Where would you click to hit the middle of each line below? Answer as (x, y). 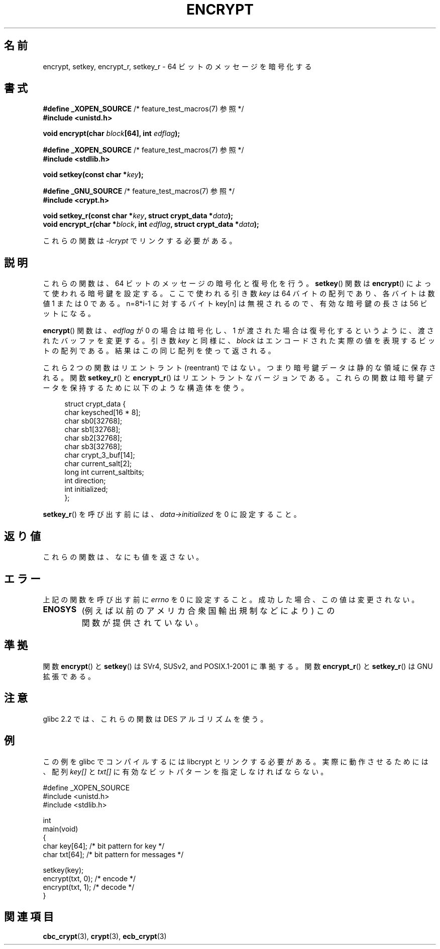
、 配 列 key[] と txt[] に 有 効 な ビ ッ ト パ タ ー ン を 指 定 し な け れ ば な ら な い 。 (185, 771)
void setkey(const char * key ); (93, 175)
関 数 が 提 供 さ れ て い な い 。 (142, 623)
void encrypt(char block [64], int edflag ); (112, 133)
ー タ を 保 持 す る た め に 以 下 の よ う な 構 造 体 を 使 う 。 (146, 388)
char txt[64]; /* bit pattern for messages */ (113, 854)
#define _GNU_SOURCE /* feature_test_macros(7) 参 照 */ (139, 191)
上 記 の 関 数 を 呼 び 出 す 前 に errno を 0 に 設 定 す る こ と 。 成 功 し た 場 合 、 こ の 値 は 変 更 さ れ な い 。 (231, 599)
